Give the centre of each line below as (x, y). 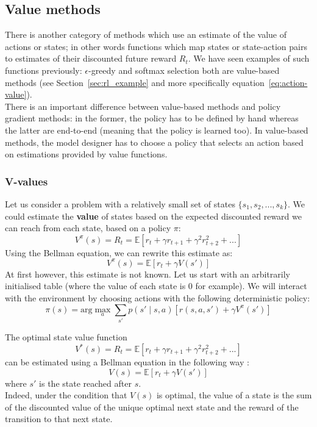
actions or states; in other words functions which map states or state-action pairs (156, 46)
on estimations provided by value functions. (86, 154)
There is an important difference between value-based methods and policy (143, 106)
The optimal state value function (66, 336)
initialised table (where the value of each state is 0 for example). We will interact (156, 286)
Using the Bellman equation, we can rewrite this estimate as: (119, 252)
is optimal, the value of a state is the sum (234, 395)
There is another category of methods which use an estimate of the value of (146, 34)
